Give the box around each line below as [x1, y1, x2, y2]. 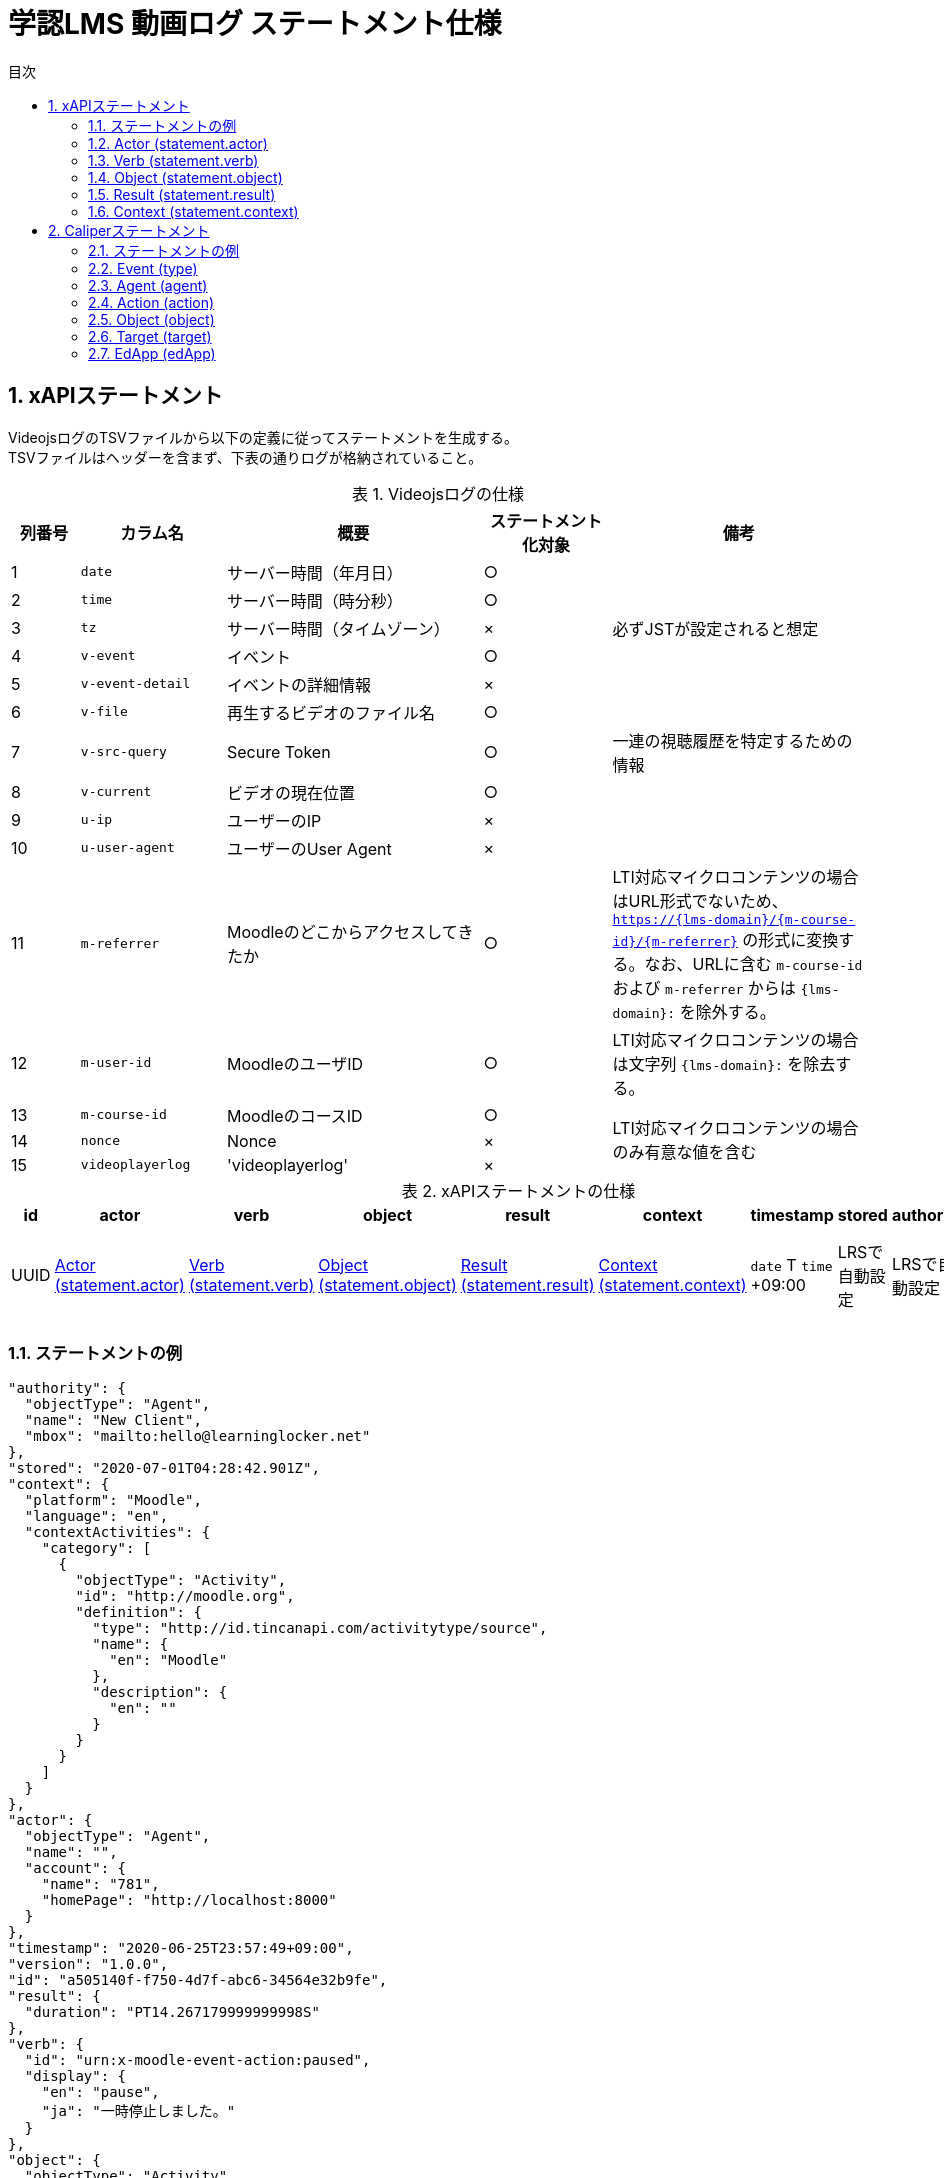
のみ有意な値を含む [612, 1141, 757, 1162]
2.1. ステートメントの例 [88, 241, 240, 259]
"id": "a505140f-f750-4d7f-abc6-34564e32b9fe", [8, 1972, 388, 1989]
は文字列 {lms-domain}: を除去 [612, 1053, 836, 1074]
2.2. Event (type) [88, 259, 198, 277]
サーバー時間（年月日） [226, 562, 403, 583]
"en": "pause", [41, 2084, 160, 2101]
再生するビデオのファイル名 [226, 702, 435, 723]
